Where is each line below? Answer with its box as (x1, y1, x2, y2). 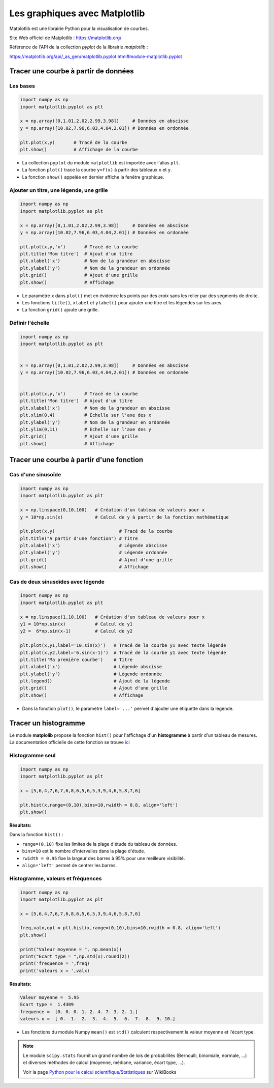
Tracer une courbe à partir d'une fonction (9, 455, 144, 464)
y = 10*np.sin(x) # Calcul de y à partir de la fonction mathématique (20, 514, 229, 520)
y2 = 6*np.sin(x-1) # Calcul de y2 (20, 628, 133, 634)
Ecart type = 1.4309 (20, 1001, 74, 1008)
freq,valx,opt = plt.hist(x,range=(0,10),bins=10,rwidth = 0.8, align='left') (20, 925, 221, 931)
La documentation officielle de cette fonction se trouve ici (9, 739, 130, 746)
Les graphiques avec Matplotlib (9, 8, 145, 19)
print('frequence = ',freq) (20, 961, 90, 966)
